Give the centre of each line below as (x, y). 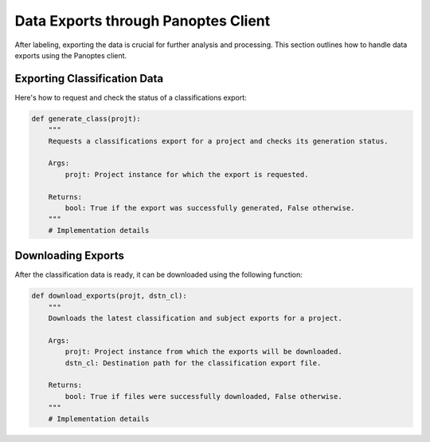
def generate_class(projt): (86, 118)
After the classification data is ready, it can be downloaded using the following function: (158, 274)
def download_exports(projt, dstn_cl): (109, 296)
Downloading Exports (70, 256)
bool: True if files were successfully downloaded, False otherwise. (203, 396)
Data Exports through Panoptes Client (143, 21)
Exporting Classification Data (89, 79)
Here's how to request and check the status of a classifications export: (131, 97)
